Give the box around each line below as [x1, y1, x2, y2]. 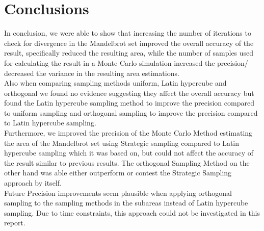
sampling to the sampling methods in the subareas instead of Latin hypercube [4, 197, 248, 208]
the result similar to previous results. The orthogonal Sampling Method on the [4, 157, 250, 168]
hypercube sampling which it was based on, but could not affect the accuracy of [4, 147, 254, 158]
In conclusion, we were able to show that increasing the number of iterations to [4, 28, 251, 38]
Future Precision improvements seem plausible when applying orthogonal [4, 187, 232, 198]
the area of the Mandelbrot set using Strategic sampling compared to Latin [4, 137, 240, 148]
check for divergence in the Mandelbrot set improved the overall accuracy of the [4, 37, 254, 48]
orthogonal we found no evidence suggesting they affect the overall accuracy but [4, 87, 254, 98]
